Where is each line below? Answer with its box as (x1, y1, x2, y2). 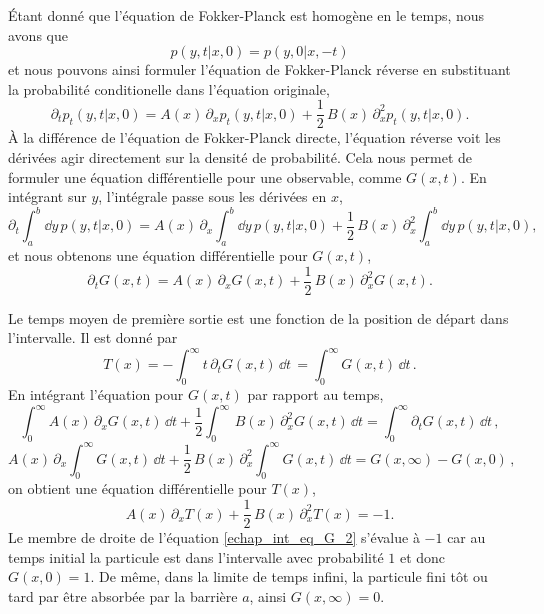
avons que (8, 24, 68, 45)
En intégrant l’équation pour (8, 384, 184, 405)
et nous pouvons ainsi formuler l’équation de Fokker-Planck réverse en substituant (8, 59, 511, 80)
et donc (399, 546, 446, 567)
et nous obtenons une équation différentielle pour (8, 245, 308, 266)
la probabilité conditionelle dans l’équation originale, (8, 78, 330, 99)
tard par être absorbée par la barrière (8, 585, 238, 606)
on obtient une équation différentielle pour (8, 478, 267, 499)
